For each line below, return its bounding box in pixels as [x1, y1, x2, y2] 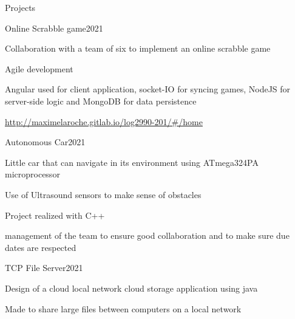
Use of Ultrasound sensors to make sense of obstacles [5, 188, 202, 201]
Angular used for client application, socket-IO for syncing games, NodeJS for [5, 83, 291, 95]
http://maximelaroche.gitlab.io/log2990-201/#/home [5, 115, 203, 128]
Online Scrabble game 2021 [5, 21, 103, 34]
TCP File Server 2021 [5, 261, 83, 274]
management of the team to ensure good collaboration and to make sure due [5, 229, 290, 242]
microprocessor [5, 168, 60, 180]
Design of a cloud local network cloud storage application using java [5, 281, 258, 294]
